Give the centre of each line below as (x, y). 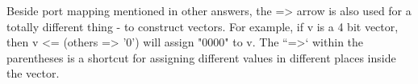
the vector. (33, 73)
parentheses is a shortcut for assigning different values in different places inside (201, 57)
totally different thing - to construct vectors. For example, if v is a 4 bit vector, (203, 26)
